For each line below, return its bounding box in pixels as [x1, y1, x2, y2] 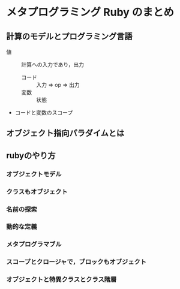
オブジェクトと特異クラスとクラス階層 [6, 275, 117, 284]
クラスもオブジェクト [6, 187, 68, 195]
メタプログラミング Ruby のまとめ [6, 5, 175, 19]
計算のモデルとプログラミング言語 [6, 31, 133, 41]
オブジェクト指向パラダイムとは [6, 128, 125, 139]
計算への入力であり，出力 [21, 61, 84, 68]
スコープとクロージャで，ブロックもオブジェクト [6, 258, 147, 266]
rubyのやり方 [6, 150, 56, 161]
